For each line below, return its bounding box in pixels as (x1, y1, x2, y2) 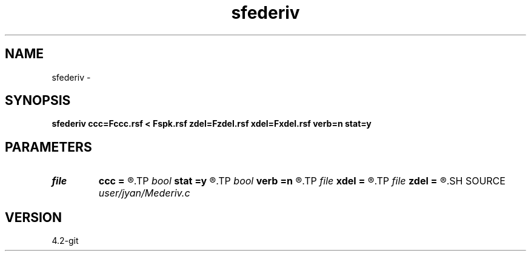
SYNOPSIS (5, 93, 71, 109)
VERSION (5, 209, 62, 225)
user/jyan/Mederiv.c (98, 187, 190, 200)
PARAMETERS (5, 139, 92, 155)
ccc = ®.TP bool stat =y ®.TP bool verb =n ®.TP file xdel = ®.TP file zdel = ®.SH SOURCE (98, 175, 506, 187)
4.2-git (52, 235, 79, 246)
